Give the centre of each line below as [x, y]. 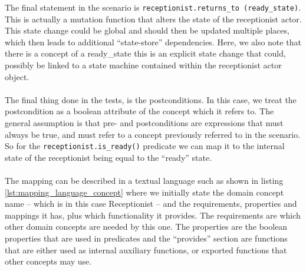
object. [17, 76]
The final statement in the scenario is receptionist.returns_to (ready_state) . [153, 7]
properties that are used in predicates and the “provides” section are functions [146, 238]
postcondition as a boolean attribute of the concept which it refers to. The [139, 111]
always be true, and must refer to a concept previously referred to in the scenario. [153, 134]
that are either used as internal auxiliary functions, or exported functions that [146, 249]
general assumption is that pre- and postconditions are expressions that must [144, 123]
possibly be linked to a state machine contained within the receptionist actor [143, 65]
